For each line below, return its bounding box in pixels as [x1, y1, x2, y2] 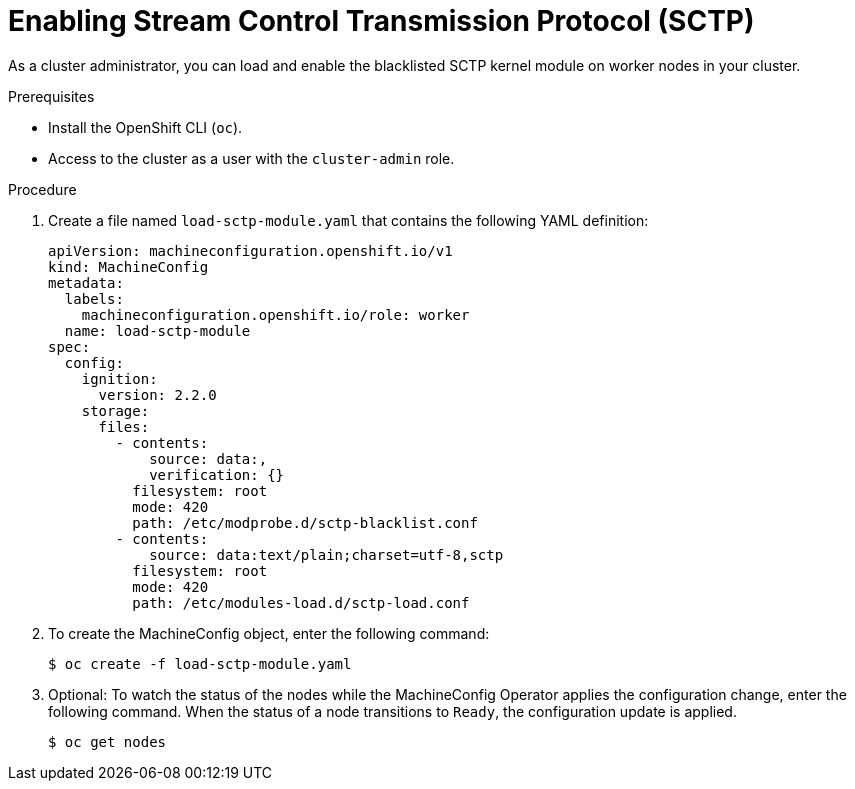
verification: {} [149, 466, 285, 483]
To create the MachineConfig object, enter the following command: [48, 624, 490, 642]
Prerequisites [8, 87, 95, 105]
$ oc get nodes [48, 733, 167, 750]
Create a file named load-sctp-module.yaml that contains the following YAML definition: [48, 211, 649, 229]
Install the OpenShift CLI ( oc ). [48, 118, 243, 136]
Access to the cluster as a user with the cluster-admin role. [48, 149, 455, 167]
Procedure [8, 180, 77, 198]
